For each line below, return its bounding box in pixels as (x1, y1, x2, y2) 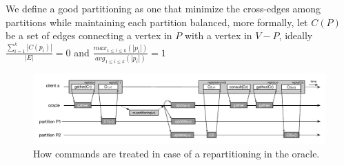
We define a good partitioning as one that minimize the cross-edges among (6, 1, 321, 15)
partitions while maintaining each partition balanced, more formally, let (6, 14, 308, 29)
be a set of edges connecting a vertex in (6, 28, 172, 43)
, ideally (279, 28, 313, 43)
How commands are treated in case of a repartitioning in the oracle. (33, 146, 320, 160)
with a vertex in (184, 28, 252, 43)
